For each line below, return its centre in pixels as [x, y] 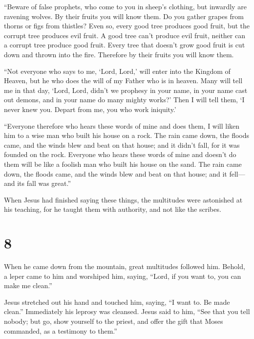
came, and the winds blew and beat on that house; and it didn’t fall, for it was [122, 145]
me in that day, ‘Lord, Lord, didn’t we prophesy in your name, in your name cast [126, 90]
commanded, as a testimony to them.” [61, 330]
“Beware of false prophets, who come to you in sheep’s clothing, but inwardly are [125, 6]
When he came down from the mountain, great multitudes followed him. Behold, [125, 266]
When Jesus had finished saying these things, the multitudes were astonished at [123, 199]
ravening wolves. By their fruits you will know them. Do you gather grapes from [124, 16]
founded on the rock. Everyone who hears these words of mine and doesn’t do [120, 154]
